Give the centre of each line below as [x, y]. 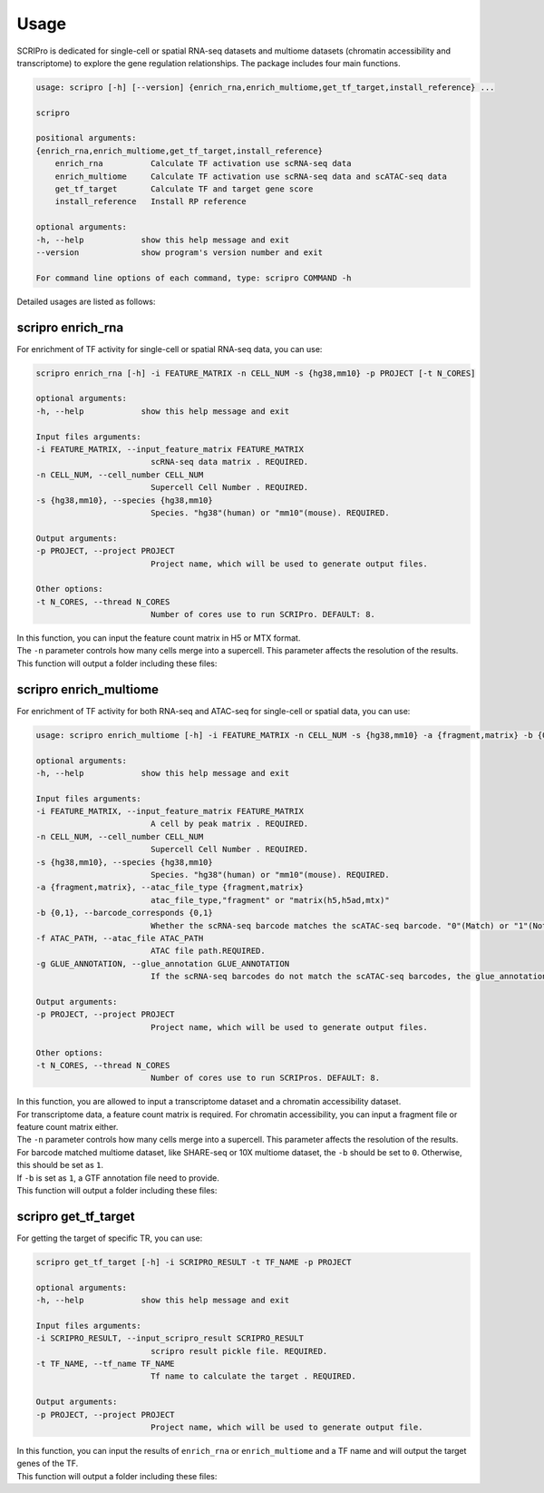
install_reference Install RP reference [151, 201]
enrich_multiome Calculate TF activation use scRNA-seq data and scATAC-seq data [251, 176]
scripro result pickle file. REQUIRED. [239, 1351]
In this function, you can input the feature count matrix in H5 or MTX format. [159, 638]
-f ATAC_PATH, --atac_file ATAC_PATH [120, 938]
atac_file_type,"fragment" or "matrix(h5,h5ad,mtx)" [270, 900]
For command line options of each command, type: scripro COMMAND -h [194, 278]
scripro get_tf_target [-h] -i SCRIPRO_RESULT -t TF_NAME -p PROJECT [194, 1262]
